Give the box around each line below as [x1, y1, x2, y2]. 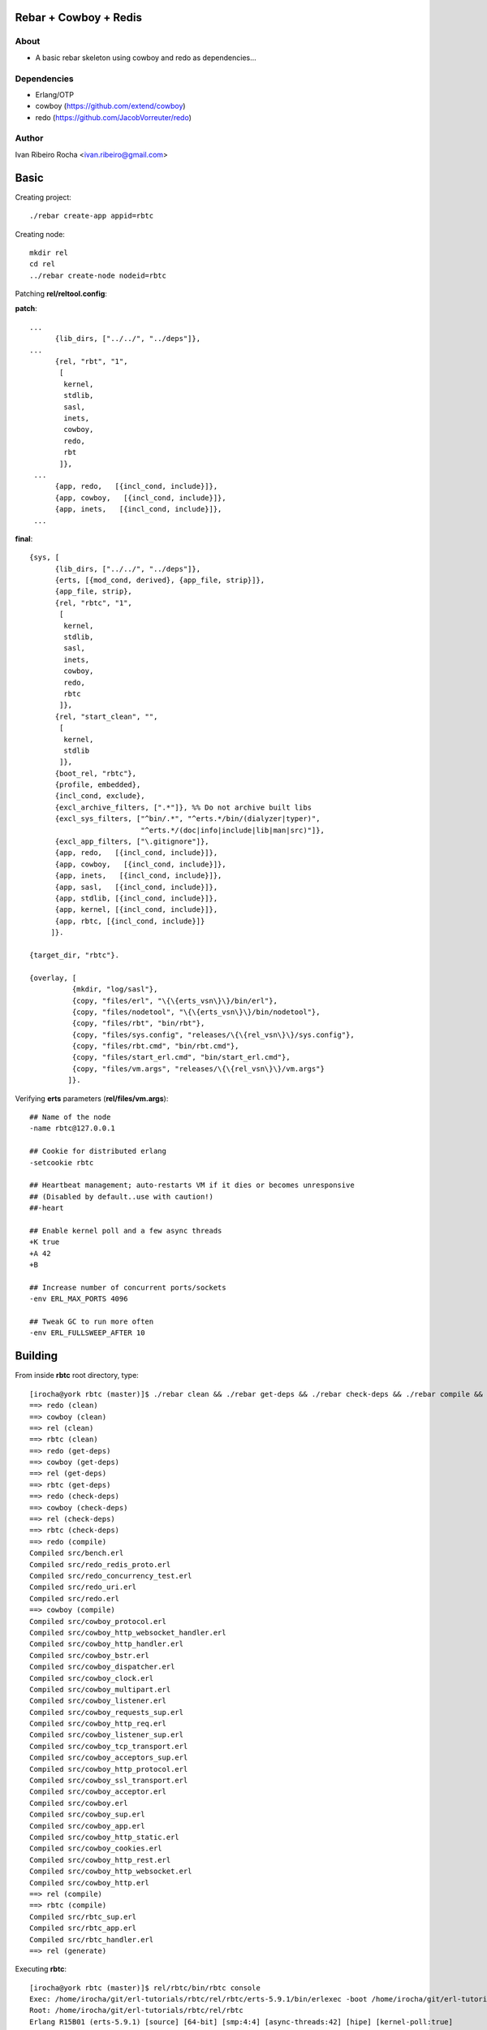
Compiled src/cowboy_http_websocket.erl [29, 1867, 192, 1876]
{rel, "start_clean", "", [54, 711, 158, 721]
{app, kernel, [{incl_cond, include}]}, [54, 905, 218, 914]
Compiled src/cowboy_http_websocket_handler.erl [29, 1628, 226, 1637]
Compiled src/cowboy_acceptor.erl [29, 1787, 166, 1796]
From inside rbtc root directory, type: [15, 1371, 140, 1380]
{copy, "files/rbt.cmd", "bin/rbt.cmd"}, [71, 1042, 239, 1051]
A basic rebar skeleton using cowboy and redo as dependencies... [35, 53, 257, 63]
